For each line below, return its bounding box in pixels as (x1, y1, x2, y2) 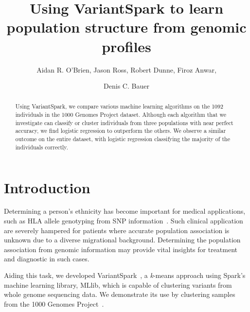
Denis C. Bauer (104, 81, 149, 91)
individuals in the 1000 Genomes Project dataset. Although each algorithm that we (15, 110, 227, 119)
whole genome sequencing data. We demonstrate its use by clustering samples (4, 289, 235, 299)
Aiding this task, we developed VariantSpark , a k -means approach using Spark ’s (4, 270, 246, 280)
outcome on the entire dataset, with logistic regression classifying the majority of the (15, 135, 230, 143)
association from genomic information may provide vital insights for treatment (4, 244, 238, 254)
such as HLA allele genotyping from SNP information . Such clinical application (4, 215, 243, 225)
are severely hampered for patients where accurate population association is (4, 225, 230, 235)
